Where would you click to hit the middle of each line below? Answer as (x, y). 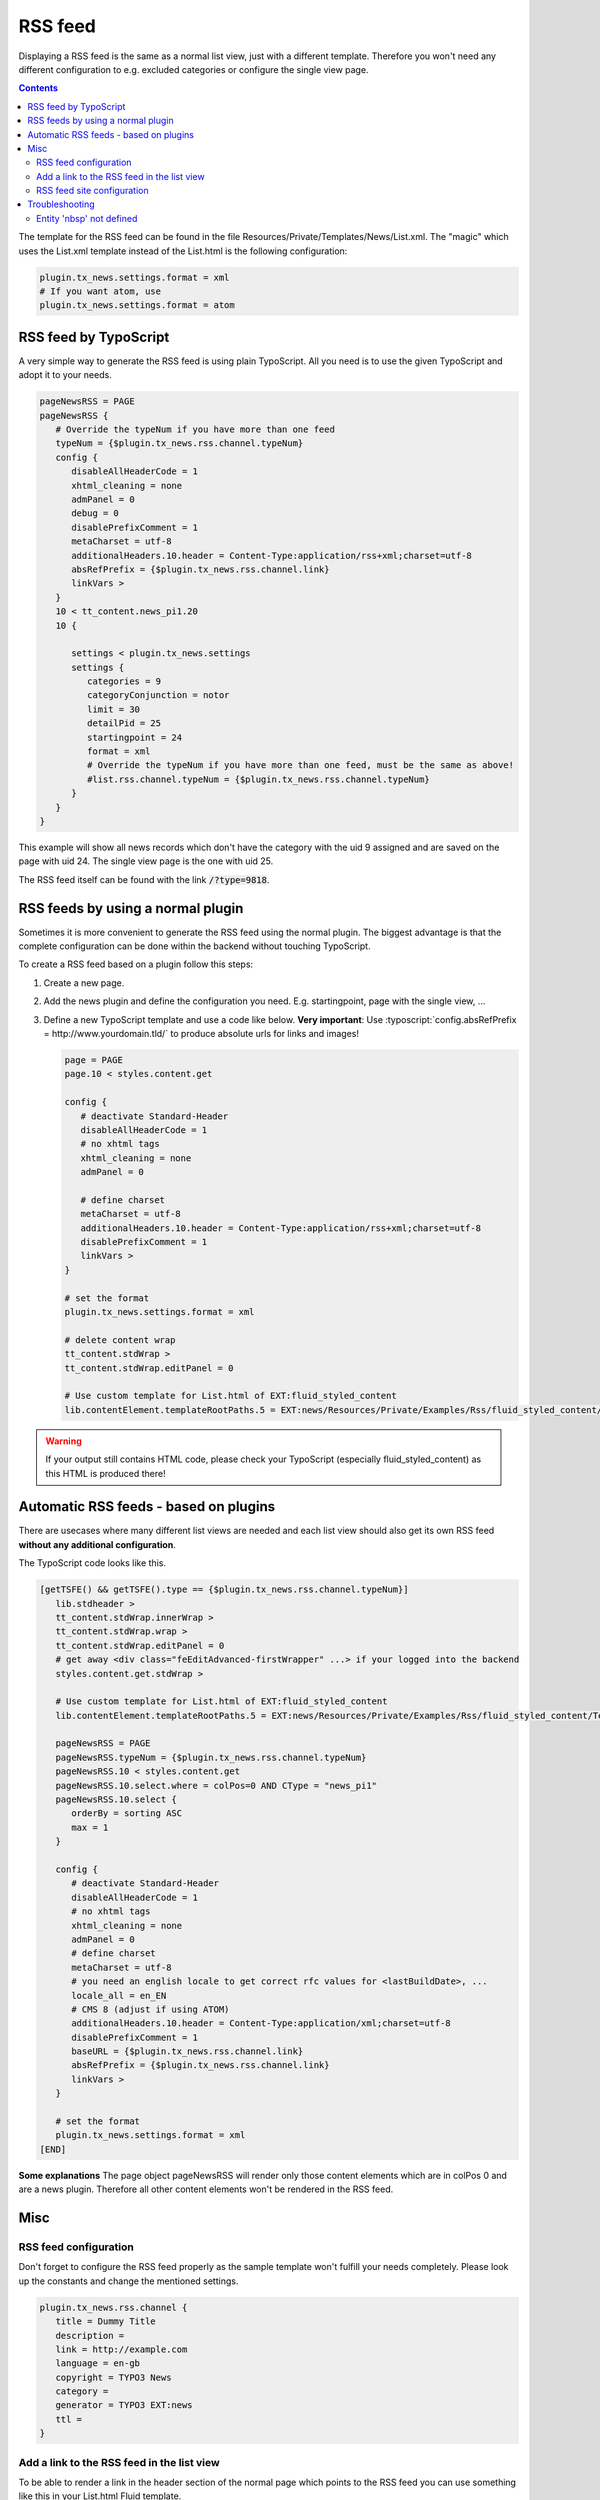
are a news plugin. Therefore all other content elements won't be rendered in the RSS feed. (206, 2189)
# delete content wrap (120, 1339)
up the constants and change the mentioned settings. (128, 2281)
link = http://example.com (121, 2349)
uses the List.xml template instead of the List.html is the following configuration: (183, 251)
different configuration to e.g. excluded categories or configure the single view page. (193, 69)
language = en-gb (97, 2363)
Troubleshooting (61, 204)
